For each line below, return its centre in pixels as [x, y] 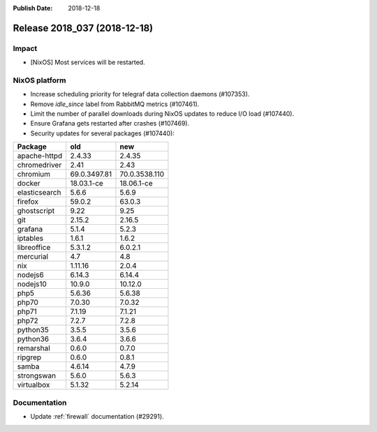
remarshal [34, 348]
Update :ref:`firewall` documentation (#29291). [97, 416]
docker [29, 184]
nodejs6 [31, 275]
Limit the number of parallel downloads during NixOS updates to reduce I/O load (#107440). [162, 114]
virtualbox [34, 385]
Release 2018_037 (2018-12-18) [83, 28]
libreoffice [34, 248]
